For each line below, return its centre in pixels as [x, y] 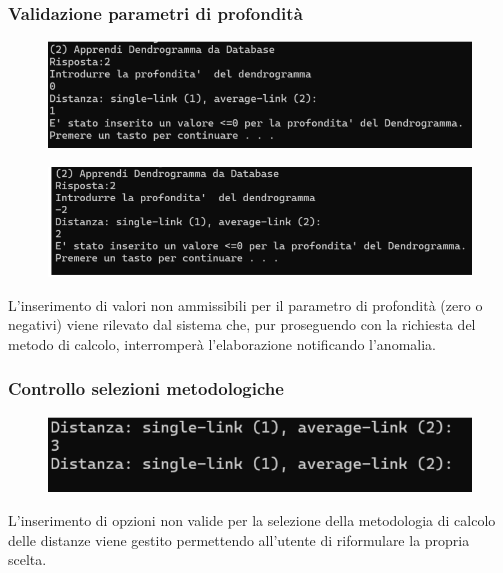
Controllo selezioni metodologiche [146, 388]
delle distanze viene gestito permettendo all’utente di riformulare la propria [239, 539]
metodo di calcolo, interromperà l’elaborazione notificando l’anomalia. [222, 343]
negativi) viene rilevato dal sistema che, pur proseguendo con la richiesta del [242, 324]
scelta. [27, 559]
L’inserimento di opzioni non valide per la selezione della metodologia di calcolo [252, 520]
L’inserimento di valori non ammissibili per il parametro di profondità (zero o [245, 304]
